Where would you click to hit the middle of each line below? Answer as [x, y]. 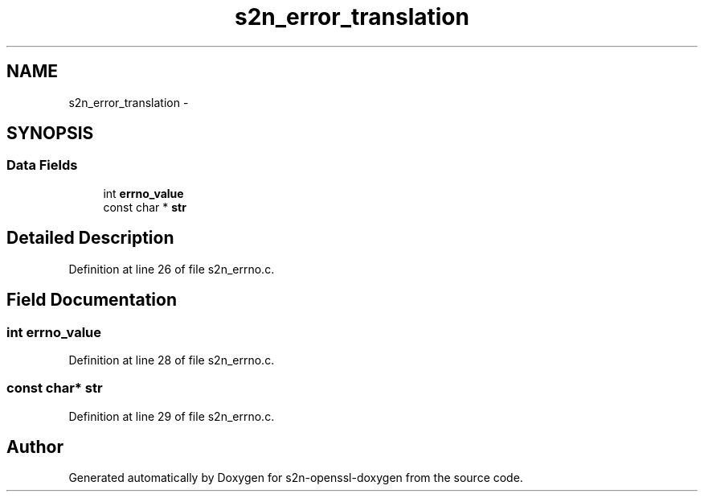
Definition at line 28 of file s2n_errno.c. [172, 360]
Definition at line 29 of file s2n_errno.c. [172, 416]
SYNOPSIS [50, 134]
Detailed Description [90, 238]
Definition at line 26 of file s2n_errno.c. [172, 269]
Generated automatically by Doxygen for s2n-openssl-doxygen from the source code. [296, 478]
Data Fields [42, 165]
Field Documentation [92, 300]
